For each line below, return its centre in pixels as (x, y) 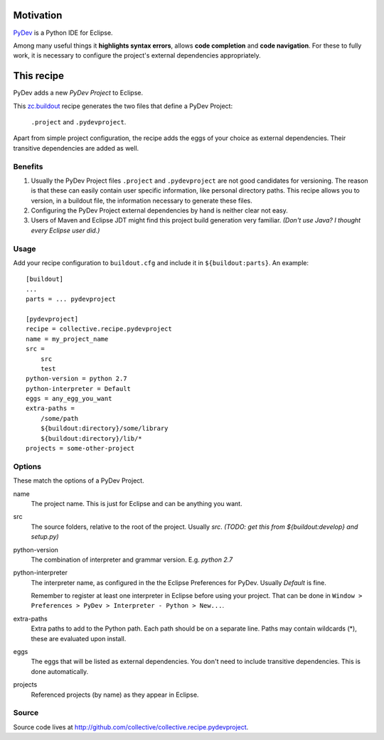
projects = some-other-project (80, 449)
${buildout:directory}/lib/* (91, 438)
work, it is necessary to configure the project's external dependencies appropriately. (137, 55)
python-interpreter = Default (79, 388)
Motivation (38, 15)
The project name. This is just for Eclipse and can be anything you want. (137, 503)
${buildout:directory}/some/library (104, 429)
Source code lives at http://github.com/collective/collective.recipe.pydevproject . (131, 727)
